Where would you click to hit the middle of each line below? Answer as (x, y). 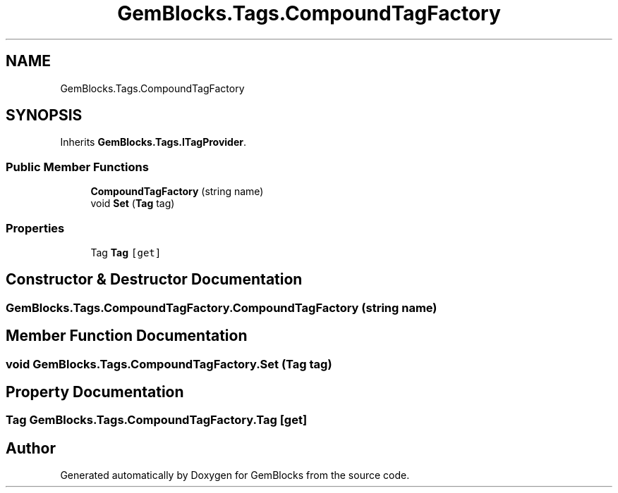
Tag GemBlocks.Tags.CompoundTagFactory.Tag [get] (157, 420)
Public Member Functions (77, 167)
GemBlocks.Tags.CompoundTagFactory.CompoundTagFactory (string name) (222, 307)
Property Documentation (95, 392)
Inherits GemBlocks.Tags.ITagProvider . (153, 142)
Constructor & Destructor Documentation (154, 280)
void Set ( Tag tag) (133, 204)
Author (31, 448)
